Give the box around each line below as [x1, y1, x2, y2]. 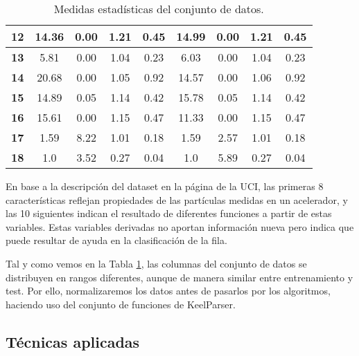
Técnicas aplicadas [6, 330, 140, 352]
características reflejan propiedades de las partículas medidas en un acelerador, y [6, 192, 348, 207]
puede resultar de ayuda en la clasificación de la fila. [6, 233, 227, 247]
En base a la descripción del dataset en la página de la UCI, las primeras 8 [6, 179, 324, 193]
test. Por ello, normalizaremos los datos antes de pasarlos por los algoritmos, [6, 283, 331, 298]
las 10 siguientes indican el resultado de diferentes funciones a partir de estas [6, 206, 332, 221]
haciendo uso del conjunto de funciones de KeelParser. [6, 297, 236, 311]
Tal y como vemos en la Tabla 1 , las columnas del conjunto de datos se [6, 256, 307, 270]
